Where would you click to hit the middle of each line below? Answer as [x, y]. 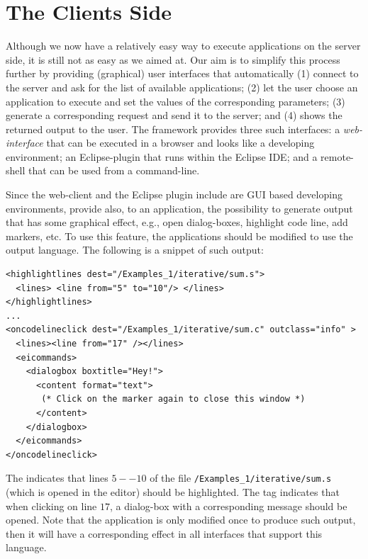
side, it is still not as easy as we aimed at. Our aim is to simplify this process [173, 59]
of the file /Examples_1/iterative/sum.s [241, 478]
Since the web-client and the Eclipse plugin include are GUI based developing [174, 194]
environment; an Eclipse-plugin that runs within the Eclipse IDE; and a [162, 156]
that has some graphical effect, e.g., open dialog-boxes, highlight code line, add [177, 222]
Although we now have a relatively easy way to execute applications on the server [183, 46]
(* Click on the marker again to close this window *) [173, 399]
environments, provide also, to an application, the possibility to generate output [179, 208]
